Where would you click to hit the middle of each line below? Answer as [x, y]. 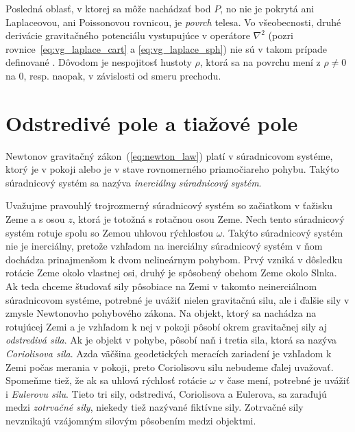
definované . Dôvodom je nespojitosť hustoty [99, 62]
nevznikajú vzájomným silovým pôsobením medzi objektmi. [131, 420]
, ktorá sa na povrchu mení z [260, 62]
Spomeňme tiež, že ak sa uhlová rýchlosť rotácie [106, 380]
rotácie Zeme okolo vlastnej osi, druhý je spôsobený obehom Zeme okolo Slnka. [171, 273]
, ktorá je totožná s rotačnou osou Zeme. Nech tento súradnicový [208, 219]
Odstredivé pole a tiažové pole [152, 122]
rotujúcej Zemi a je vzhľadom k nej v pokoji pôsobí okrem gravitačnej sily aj [167, 326]
